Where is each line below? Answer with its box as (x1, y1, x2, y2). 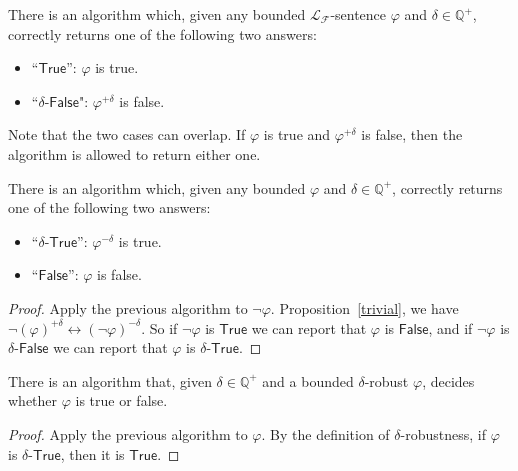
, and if (428, 317, 473, 338)
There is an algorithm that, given (8, 370, 212, 391)
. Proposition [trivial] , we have (270, 297, 459, 318)
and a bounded (262, 370, 354, 391)
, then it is (60, 443, 125, 464)
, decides (422, 370, 475, 391)
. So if (141, 317, 178, 338)
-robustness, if (400, 423, 486, 444)
